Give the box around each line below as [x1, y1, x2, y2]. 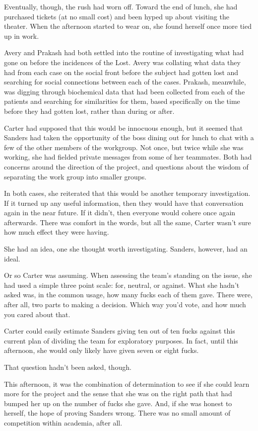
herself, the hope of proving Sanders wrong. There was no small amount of [4, 408, 231, 418]
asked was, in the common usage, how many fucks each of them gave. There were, [4, 289, 253, 300]
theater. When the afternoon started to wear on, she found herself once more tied [4, 21, 252, 31]
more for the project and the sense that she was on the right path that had [4, 388, 232, 399]
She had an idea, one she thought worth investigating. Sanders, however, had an [4, 244, 248, 254]
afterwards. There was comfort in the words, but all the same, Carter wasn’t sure [4, 217, 251, 227]
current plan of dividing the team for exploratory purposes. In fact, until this [4, 335, 238, 345]
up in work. [4, 30, 39, 41]
